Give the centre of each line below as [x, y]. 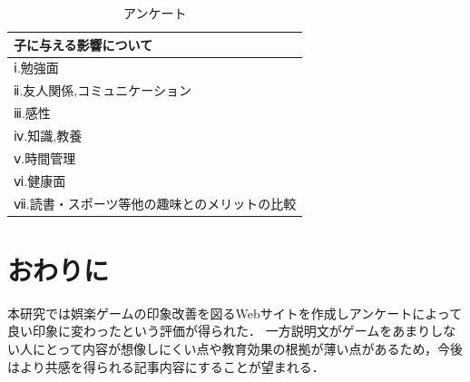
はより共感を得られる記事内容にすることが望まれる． [166, 366]
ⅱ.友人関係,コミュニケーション [103, 90]
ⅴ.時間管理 [45, 157]
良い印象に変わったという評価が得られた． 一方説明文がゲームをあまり [219, 331]
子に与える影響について [83, 44]
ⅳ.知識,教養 [48, 135]
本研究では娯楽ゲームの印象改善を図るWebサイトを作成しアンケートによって [235, 313]
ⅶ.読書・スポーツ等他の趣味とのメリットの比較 [155, 203]
